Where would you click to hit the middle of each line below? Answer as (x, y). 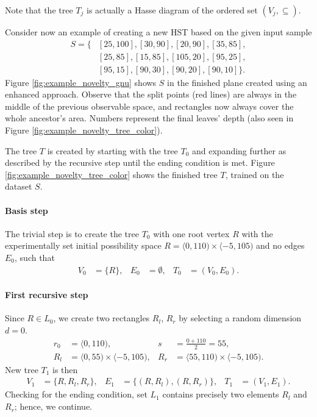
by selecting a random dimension (240, 318)
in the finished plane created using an (237, 82)
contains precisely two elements (221, 394)
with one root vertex (191, 233)
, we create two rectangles (102, 318)
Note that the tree (39, 10)
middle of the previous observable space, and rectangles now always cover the (149, 106)
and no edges (280, 245)
